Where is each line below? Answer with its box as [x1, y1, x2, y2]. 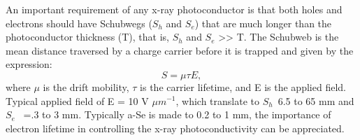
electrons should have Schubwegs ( [6, 15, 152, 30]
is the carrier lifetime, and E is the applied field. [140, 79, 346, 94]
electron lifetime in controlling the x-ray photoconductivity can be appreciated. [6, 120, 345, 135]
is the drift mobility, [43, 79, 129, 94]
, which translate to [175, 93, 260, 108]
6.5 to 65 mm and [278, 93, 354, 108]
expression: [6, 57, 52, 71]
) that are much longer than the [194, 15, 332, 30]
